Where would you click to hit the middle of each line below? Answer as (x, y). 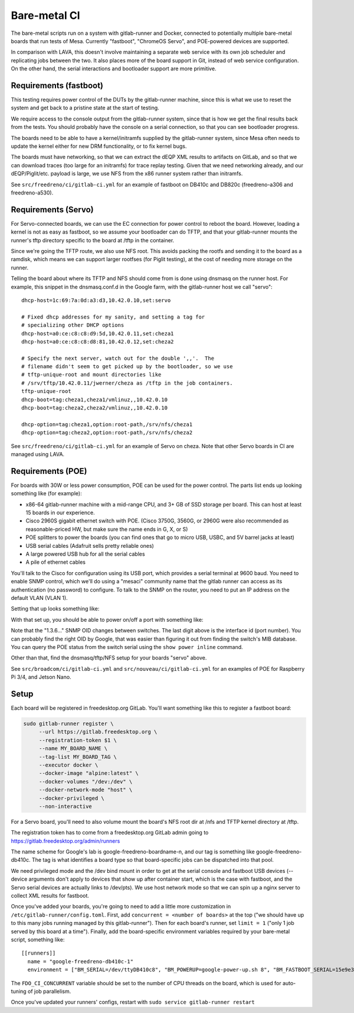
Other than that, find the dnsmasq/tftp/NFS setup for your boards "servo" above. (109, 658)
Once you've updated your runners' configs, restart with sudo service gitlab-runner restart (133, 1002)
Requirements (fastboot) (57, 85)
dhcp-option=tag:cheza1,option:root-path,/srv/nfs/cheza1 (107, 424)
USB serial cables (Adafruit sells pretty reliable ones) (90, 546)
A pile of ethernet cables (55, 562)
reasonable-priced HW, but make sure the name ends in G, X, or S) (107, 529)
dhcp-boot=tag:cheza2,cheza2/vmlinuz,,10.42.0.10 (95, 408)
